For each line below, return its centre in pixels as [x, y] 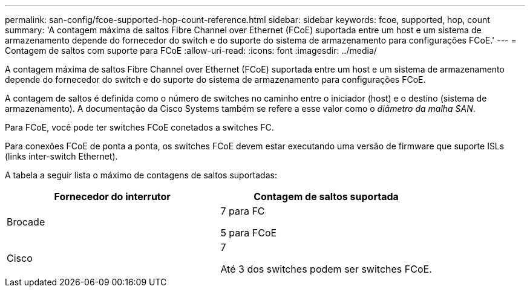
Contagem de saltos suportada [326, 196]
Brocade [26, 222]
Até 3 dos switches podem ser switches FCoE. [326, 269]
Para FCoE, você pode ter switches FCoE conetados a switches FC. [139, 127]
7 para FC [243, 211]
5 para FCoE [249, 233]
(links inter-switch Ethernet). [61, 156]
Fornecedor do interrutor [112, 196]
